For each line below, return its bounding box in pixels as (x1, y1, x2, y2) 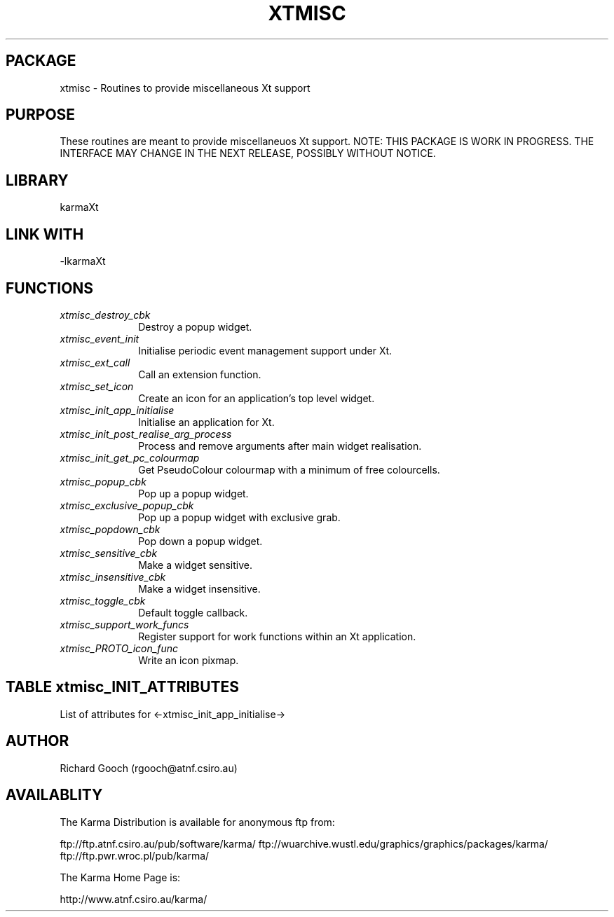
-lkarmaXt (60, 255, 106, 268)
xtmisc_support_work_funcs (60, 618, 189, 630)
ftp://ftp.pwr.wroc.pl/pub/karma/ (60, 849, 210, 862)
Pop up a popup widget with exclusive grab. (138, 511, 341, 523)
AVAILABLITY (6, 786, 103, 804)
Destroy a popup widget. (138, 320, 252, 333)
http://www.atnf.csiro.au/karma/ (60, 892, 207, 905)
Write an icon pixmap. (138, 654, 239, 666)
